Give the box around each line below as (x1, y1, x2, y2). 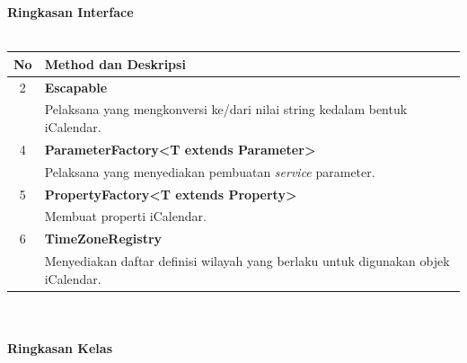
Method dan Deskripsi (44, 54, 186, 73)
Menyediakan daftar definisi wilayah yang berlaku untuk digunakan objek (44, 252, 450, 270)
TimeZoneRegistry (44, 229, 163, 248)
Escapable (44, 77, 108, 96)
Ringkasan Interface (7, 3, 134, 21)
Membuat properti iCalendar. (44, 207, 207, 226)
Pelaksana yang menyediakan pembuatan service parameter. (44, 162, 375, 181)
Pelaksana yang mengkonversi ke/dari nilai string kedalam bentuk (44, 100, 408, 119)
